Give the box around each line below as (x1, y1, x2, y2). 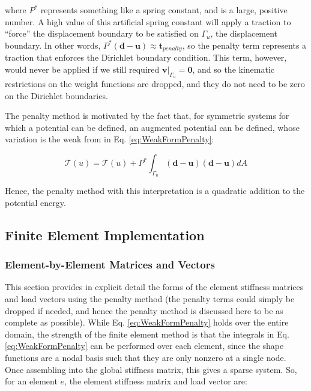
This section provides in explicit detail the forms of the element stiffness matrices (5, 280, 304, 293)
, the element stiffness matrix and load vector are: (64, 375, 247, 387)
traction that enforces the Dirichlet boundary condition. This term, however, (5, 51, 287, 64)
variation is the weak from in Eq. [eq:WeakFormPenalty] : (5, 133, 214, 145)
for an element (5, 375, 58, 387)
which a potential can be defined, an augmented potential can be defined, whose (5, 121, 300, 133)
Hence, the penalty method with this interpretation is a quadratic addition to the (5, 184, 305, 197)
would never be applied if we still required (5, 62, 160, 75)
